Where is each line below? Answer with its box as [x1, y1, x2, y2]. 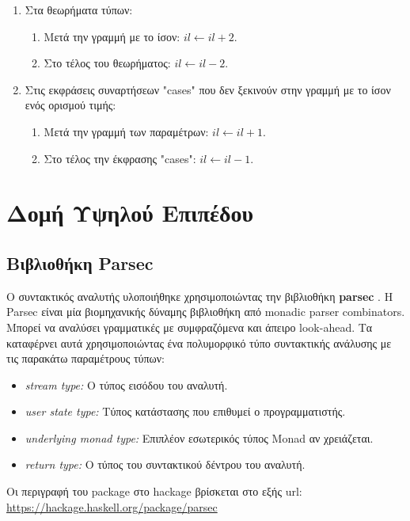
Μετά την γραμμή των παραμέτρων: [44, 123, 209, 139]
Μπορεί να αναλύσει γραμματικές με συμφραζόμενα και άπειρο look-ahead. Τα [6, 318, 373, 335]
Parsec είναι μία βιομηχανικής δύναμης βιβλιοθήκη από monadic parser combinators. [6, 303, 405, 320]
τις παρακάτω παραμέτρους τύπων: [6, 350, 165, 367]
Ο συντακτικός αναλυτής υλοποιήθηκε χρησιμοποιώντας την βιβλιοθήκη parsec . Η [6, 287, 393, 304]
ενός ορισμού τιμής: [25, 97, 116, 113]
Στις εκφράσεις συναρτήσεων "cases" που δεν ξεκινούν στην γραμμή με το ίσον [25, 81, 391, 97]
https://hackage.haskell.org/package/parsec [6, 498, 218, 515]
